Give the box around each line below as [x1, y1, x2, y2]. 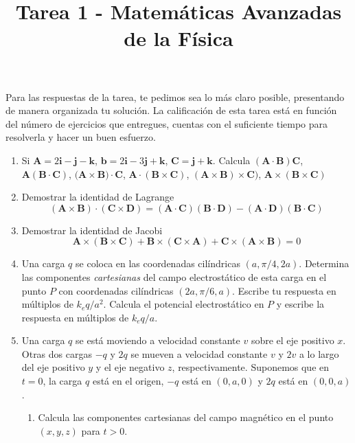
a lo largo [299, 346, 339, 361]
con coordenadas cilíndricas [58, 283, 174, 297]
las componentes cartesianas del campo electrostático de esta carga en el [21, 269, 327, 284]
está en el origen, [92, 374, 164, 388]
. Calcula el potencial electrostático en [103, 297, 264, 311]
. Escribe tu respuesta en [232, 283, 336, 297]
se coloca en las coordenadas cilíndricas [76, 256, 240, 271]
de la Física [124, 24, 233, 52]
